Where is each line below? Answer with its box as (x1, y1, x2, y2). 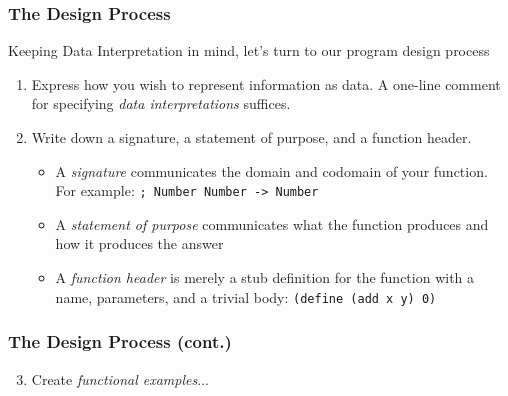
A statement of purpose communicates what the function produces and (55, 213, 489, 234)
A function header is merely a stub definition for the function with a (55, 267, 475, 288)
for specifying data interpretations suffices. (31, 93, 291, 114)
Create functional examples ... (31, 368, 209, 389)
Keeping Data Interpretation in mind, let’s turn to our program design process (8, 40, 490, 61)
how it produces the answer (55, 233, 224, 254)
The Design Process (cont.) (8, 329, 232, 354)
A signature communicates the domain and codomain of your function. (55, 160, 488, 181)
